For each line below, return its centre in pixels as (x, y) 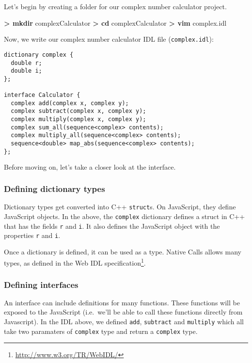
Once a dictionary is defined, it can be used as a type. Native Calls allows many (123, 251)
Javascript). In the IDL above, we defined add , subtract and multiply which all (124, 322)
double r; (26, 63)
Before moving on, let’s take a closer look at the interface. (90, 167)
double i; (26, 71)
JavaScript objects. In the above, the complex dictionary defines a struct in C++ (125, 216)
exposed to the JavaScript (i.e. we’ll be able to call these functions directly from (123, 312)
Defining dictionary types (55, 188)
